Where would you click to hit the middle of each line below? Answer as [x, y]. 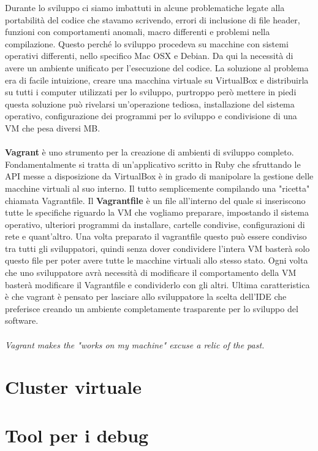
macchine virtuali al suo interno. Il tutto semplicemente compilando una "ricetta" [157, 188]
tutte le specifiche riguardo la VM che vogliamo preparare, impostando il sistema [157, 212]
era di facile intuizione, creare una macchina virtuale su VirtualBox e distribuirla [157, 80]
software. [22, 320]
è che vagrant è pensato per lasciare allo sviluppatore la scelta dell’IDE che [146, 296]
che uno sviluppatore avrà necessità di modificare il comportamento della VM [151, 273]
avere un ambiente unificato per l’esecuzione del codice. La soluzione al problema [157, 67]
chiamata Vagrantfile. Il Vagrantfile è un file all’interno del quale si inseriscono [155, 200]
